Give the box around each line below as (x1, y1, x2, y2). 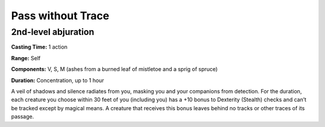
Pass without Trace (11, 9, 110, 22)
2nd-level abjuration (11, 26, 94, 37)
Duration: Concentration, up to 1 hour (11, 76, 105, 84)
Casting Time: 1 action (11, 43, 68, 51)
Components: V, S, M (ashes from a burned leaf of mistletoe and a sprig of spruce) (11, 66, 218, 73)
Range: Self (11, 54, 41, 61)
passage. (11, 113, 34, 120)
